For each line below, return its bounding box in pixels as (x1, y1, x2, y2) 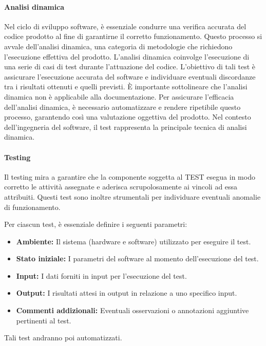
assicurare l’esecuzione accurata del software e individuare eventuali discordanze (4, 71, 256, 82)
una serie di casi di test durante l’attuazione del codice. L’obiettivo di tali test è (4, 61, 256, 72)
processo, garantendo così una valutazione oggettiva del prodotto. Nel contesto (4, 111, 251, 122)
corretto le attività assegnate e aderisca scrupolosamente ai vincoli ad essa (4, 181, 238, 192)
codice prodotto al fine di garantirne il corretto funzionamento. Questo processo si (4, 31, 262, 42)
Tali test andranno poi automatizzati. (4, 332, 122, 343)
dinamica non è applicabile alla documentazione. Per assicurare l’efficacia (4, 91, 234, 102)
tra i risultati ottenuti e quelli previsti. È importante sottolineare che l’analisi (4, 81, 248, 92)
